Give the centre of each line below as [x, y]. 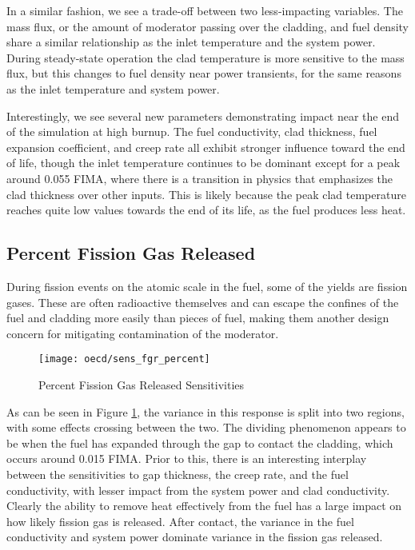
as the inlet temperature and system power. [113, 88]
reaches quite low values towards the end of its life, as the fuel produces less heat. [206, 210]
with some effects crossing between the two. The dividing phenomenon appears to [206, 427]
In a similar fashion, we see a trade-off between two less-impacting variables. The [205, 10]
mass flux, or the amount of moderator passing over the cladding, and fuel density [208, 26]
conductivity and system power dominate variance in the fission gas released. [195, 537]
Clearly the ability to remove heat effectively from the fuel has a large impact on [204, 506]
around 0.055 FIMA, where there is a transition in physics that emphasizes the [200, 178]
